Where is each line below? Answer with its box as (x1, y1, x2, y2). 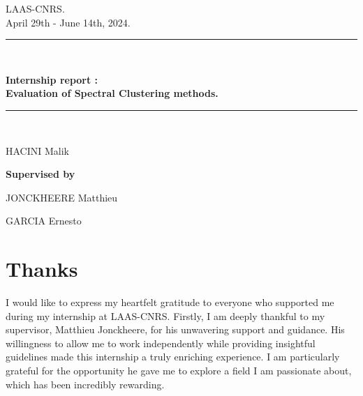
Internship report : (6, 72, 98, 86)
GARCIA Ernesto (6, 213, 82, 228)
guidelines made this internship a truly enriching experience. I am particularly (6, 349, 340, 364)
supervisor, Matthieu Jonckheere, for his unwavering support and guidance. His (6, 322, 345, 337)
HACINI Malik (6, 143, 69, 158)
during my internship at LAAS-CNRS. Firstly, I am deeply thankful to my (6, 308, 325, 323)
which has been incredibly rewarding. (6, 376, 165, 391)
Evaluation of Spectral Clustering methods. (6, 86, 218, 100)
